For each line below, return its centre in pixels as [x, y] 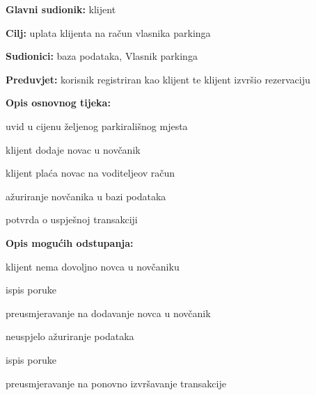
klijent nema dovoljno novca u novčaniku [93, 266]
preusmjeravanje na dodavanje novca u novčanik [108, 313]
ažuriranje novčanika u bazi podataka [86, 196]
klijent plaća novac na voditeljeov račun [90, 173]
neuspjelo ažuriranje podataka [70, 336]
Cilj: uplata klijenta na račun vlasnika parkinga [108, 32]
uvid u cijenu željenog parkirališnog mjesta [97, 126]
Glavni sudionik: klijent [61, 9]
